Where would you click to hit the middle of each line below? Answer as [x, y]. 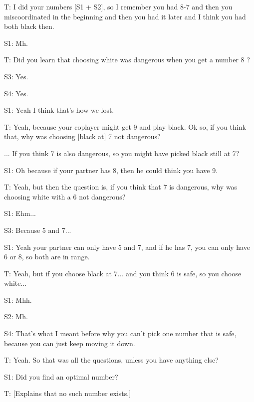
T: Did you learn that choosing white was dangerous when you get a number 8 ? [127, 60]
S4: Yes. [16, 93]
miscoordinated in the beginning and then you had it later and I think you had [125, 16]
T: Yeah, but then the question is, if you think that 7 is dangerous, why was [121, 187]
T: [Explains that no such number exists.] [68, 393]
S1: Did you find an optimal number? [61, 376]
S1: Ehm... [20, 213]
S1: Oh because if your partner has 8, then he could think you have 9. [111, 170]
